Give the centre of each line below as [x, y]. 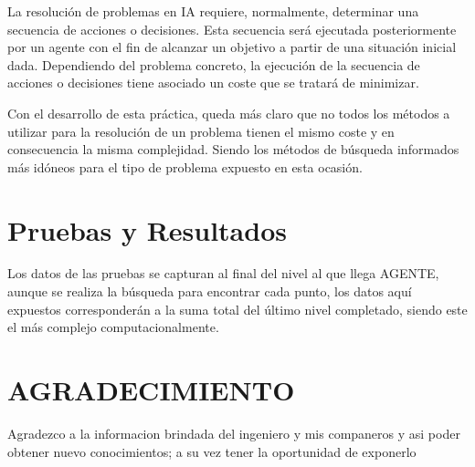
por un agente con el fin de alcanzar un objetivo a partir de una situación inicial [232, 47]
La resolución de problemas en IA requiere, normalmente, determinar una [213, 11]
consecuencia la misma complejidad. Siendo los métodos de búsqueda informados [233, 149]
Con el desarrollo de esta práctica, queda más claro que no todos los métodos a [229, 113]
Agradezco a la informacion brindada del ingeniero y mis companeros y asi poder [234, 433]
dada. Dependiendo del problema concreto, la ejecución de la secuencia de [214, 64]
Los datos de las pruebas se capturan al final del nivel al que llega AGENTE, [223, 273]
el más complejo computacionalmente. [113, 327]
